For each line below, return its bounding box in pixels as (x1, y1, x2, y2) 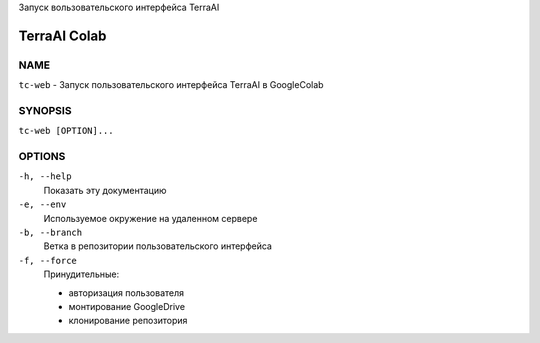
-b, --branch (18, 227, 83, 238)
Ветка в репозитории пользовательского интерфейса (43, 240, 272, 252)
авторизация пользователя (68, 286, 185, 299)
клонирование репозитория (68, 315, 188, 327)
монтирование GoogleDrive (68, 300, 185, 312)
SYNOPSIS (18, 103, 72, 117)
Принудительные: (43, 268, 120, 280)
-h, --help (18, 171, 72, 182)
